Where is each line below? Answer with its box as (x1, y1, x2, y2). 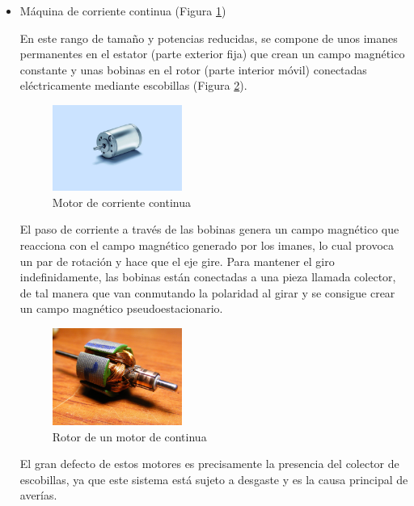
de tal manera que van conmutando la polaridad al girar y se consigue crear (19, 284, 395, 301)
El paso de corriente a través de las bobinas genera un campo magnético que (19, 221, 399, 238)
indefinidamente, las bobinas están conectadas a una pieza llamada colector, (19, 268, 396, 285)
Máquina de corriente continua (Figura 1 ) (19, 2, 226, 19)
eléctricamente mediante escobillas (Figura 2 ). (19, 77, 247, 94)
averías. (19, 487, 57, 504)
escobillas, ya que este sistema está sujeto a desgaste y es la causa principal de (19, 470, 408, 487)
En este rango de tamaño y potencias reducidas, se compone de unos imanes (19, 29, 398, 46)
